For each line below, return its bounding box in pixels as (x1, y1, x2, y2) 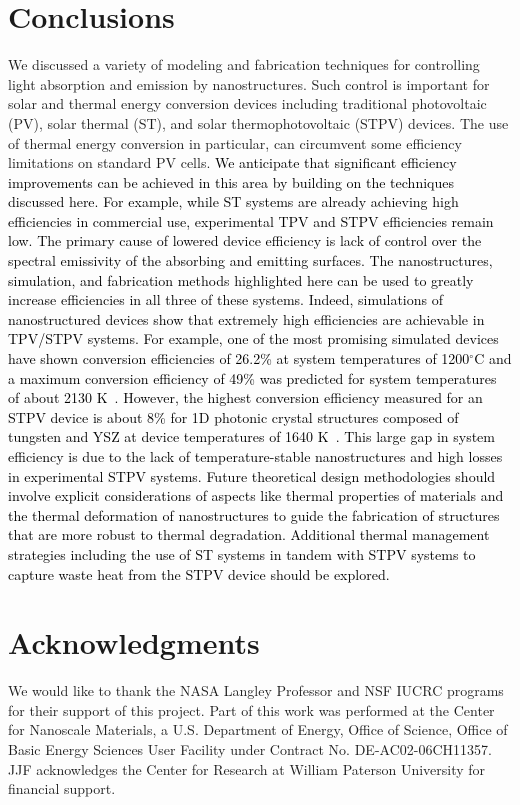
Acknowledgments (8, 622, 260, 663)
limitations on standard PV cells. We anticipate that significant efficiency (8, 152, 457, 173)
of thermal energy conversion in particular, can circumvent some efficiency (8, 132, 462, 153)
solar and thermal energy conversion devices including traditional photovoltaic (8, 93, 487, 114)
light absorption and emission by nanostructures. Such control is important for (8, 73, 490, 94)
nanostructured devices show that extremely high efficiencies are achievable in (8, 308, 485, 329)
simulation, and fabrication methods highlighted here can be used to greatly (8, 269, 474, 290)
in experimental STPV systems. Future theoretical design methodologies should (8, 465, 496, 486)
